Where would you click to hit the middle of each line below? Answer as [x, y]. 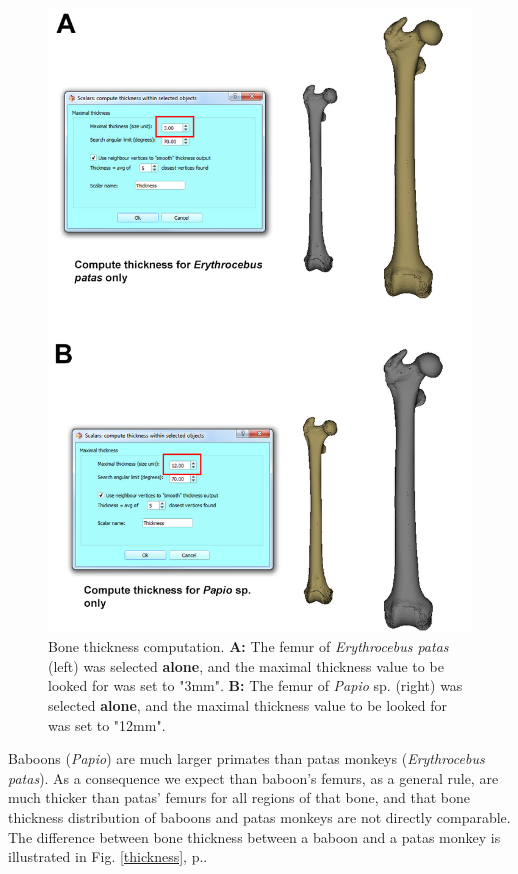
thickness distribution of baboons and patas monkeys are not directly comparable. [259, 817]
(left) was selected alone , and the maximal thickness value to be [246, 665]
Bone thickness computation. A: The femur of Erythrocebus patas [248, 646]
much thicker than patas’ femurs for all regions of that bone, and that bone [239, 797]
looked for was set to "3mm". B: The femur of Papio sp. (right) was [255, 685]
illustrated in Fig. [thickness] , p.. [108, 856]
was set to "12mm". [107, 724]
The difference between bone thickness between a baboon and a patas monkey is [254, 836]
